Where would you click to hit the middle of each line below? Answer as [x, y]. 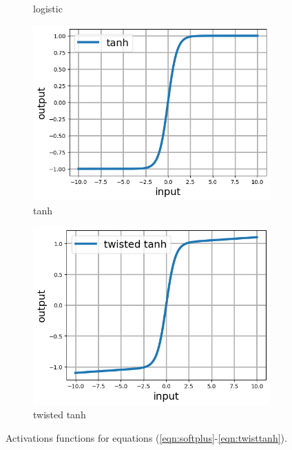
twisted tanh [60, 415]
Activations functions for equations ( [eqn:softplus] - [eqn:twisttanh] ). [146, 437]
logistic [48, 8]
